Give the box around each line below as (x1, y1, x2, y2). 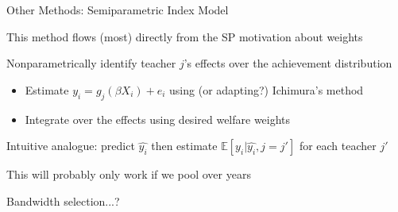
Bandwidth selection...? (6, 192, 120, 209)
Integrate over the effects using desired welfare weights (25, 110, 291, 127)
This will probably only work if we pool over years (6, 166, 251, 183)
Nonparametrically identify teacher (6, 55, 176, 71)
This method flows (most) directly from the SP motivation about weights (6, 28, 363, 44)
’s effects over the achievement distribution (184, 55, 392, 71)
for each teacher (299, 137, 377, 154)
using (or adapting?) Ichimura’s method (169, 81, 364, 98)
